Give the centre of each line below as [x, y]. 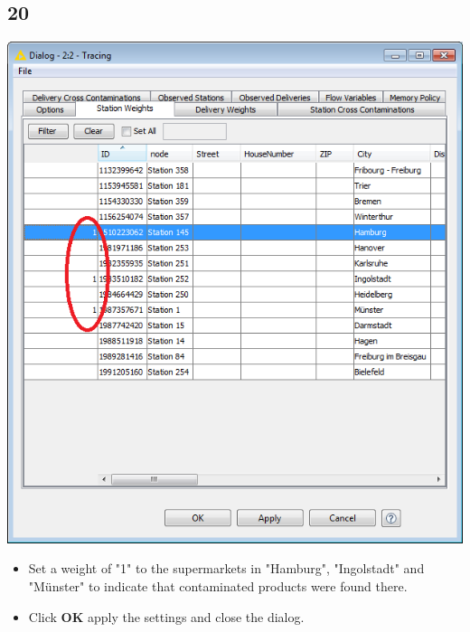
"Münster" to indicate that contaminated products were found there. [218, 586]
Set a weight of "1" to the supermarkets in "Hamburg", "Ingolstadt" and [226, 568]
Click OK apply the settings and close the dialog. [166, 616]
